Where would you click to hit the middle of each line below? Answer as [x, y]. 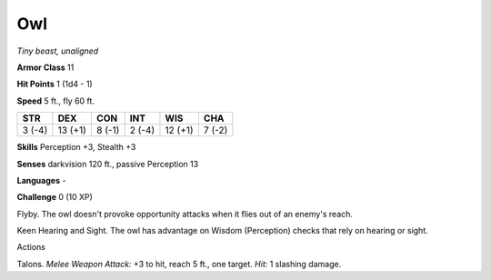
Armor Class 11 [45, 67]
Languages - [41, 180]
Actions [31, 247]
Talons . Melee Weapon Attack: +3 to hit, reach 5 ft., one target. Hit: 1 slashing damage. [179, 264]
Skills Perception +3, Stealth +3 [76, 147]
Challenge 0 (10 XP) [55, 197]
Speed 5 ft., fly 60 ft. [56, 101]
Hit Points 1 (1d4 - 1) [55, 84]
